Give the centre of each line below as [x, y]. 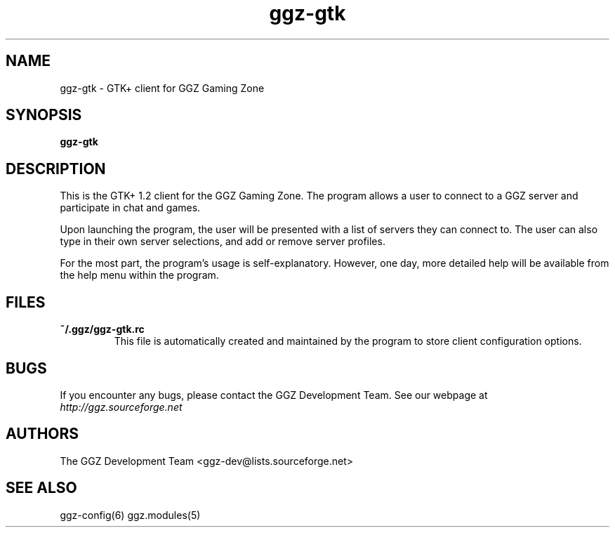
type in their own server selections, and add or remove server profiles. [223, 242]
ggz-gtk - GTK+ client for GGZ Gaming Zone [162, 88]
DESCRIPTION [56, 169]
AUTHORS [42, 434]
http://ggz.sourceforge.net [121, 407]
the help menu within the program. [139, 275]
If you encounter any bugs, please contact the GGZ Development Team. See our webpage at [274, 395]
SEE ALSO [41, 488]
